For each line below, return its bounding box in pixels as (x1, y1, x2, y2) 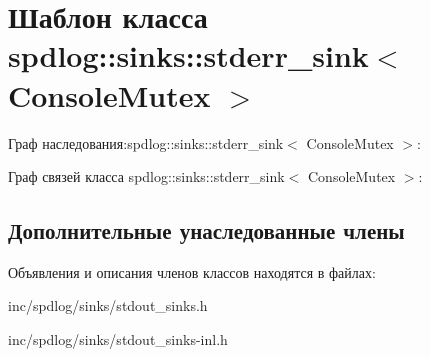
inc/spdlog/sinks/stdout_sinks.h (8, 295, 208, 316)
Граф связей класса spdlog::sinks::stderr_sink (8, 166, 285, 187)
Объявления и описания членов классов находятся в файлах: (8, 261, 376, 282)
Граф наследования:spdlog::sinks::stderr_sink (8, 132, 284, 153)
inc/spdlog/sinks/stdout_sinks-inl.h (8, 329, 228, 350)
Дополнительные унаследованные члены (8, 215, 405, 246)
